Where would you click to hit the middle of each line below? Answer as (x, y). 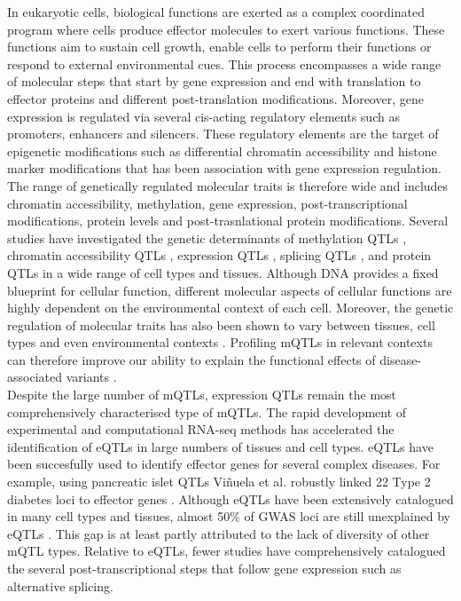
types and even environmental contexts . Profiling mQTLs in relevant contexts (220, 342)
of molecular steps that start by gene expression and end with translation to (214, 81)
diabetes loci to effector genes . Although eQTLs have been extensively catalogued (230, 498)
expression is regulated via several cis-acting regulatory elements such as (203, 116)
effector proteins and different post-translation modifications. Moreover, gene (215, 98)
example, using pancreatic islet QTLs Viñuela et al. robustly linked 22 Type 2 (219, 482)
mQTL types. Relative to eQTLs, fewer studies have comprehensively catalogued (227, 551)
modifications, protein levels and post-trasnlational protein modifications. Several (228, 221)
